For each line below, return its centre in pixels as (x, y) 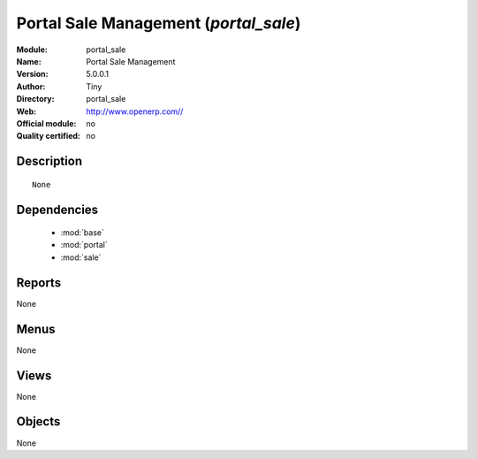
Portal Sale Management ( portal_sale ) (159, 23)
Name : (29, 61)
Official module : (46, 123)
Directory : (35, 99)
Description (49, 161)
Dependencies (57, 209)
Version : (32, 74)
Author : (31, 86)
